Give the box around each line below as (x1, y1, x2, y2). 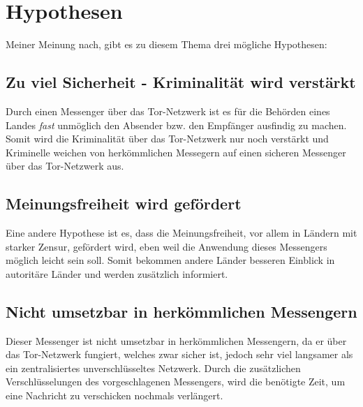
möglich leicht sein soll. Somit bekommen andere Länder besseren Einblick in (6, 253, 335, 267)
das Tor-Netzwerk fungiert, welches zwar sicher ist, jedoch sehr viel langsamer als (6, 347, 353, 362)
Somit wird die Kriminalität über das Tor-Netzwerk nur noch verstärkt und (6, 131, 329, 146)
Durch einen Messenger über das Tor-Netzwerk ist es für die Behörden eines (6, 103, 330, 118)
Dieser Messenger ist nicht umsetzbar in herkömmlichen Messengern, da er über (6, 333, 347, 348)
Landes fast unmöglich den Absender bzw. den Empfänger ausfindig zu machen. (6, 117, 347, 132)
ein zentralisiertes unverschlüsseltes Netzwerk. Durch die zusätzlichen (6, 360, 301, 375)
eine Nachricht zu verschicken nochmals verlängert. (6, 388, 223, 403)
